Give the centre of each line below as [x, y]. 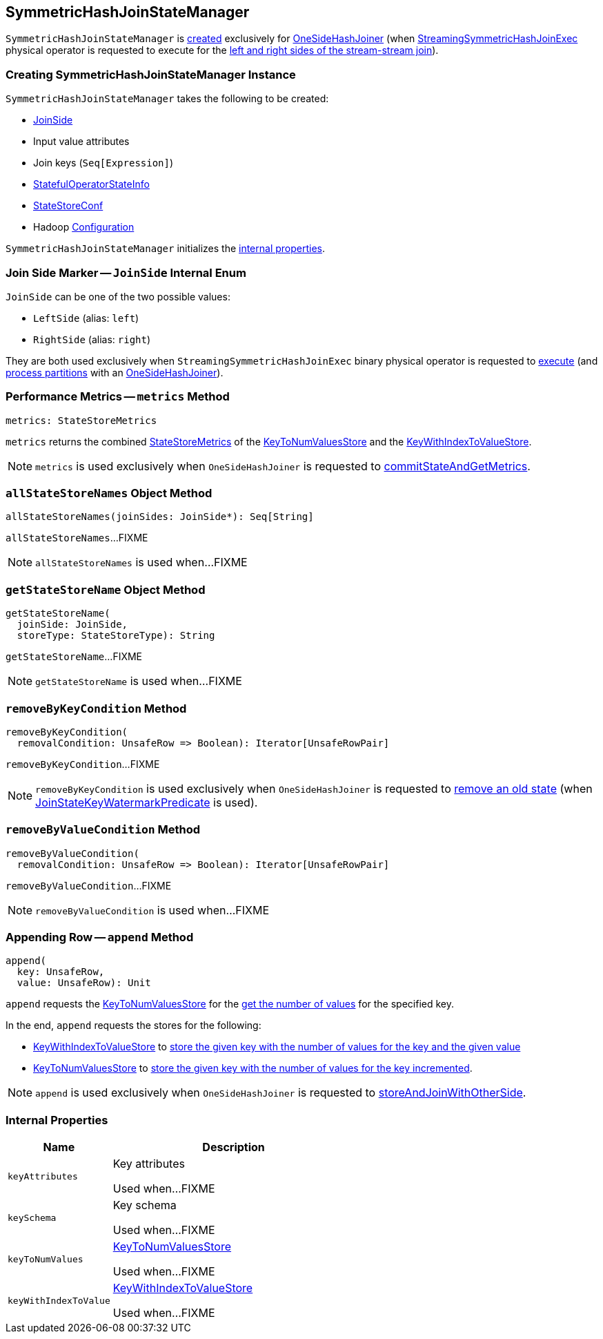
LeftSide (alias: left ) [86, 318]
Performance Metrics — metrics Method [118, 397]
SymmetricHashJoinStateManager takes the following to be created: [167, 99]
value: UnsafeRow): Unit [84, 983]
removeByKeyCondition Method [96, 708]
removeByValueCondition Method [103, 830]
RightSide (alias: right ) [92, 339]
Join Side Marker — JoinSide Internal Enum [126, 272]
